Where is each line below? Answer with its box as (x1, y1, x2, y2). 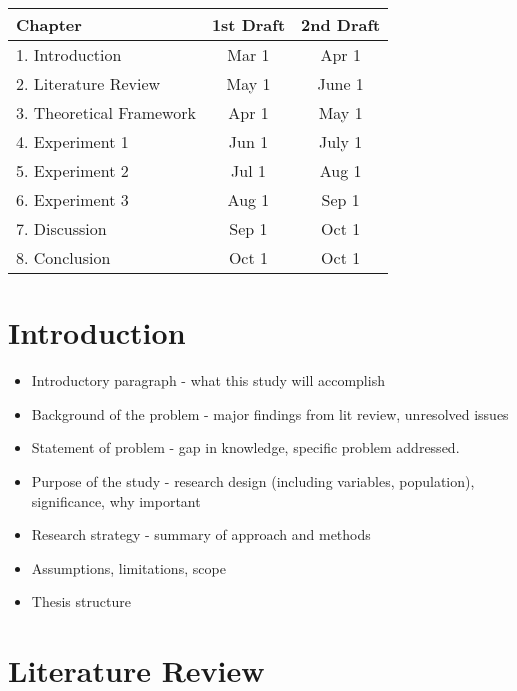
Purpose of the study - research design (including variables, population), (31, 470, 475, 491)
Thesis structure (31, 591, 131, 612)
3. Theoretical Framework (16, 101, 196, 124)
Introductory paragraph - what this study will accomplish (31, 370, 385, 391)
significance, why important (31, 490, 201, 511)
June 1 (317, 72, 364, 95)
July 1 (318, 130, 363, 153)
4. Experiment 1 (16, 130, 129, 153)
